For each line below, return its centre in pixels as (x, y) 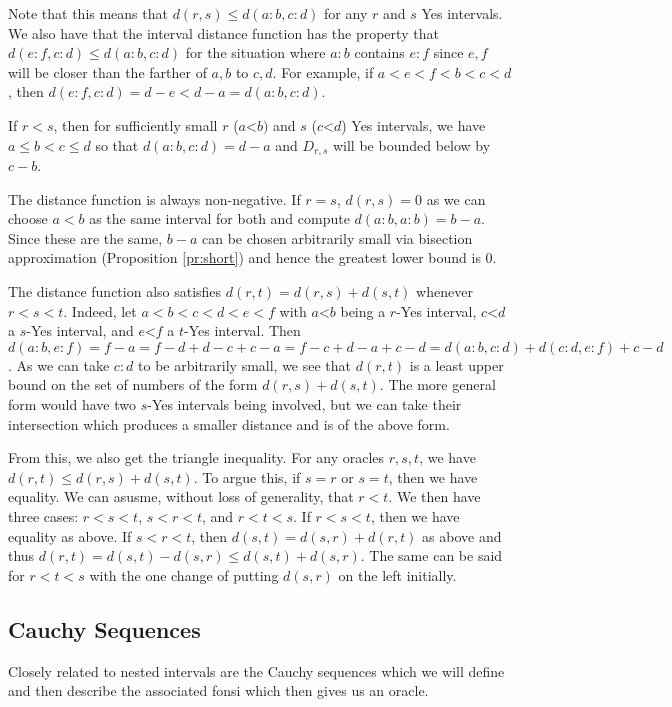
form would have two (72, 403)
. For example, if (323, 71)
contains (379, 52)
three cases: (43, 515)
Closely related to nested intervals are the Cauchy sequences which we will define (256, 670)
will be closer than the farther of (107, 71)
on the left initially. (397, 574)
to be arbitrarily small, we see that (245, 364)
